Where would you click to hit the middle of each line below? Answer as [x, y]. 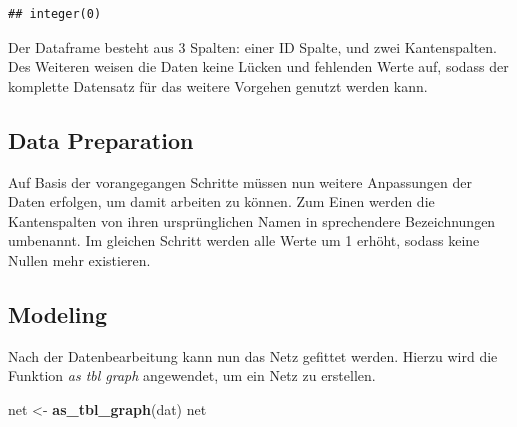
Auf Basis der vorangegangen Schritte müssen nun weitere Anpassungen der [240, 181]
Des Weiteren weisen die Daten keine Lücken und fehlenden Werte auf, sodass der [258, 66]
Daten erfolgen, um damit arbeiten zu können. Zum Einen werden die [221, 201]
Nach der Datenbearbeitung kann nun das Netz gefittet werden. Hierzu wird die [253, 355]
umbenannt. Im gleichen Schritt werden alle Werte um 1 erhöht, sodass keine [244, 240]
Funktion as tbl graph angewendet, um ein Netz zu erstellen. [192, 375]
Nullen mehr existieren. [79, 259]
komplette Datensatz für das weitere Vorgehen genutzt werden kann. [218, 85]
